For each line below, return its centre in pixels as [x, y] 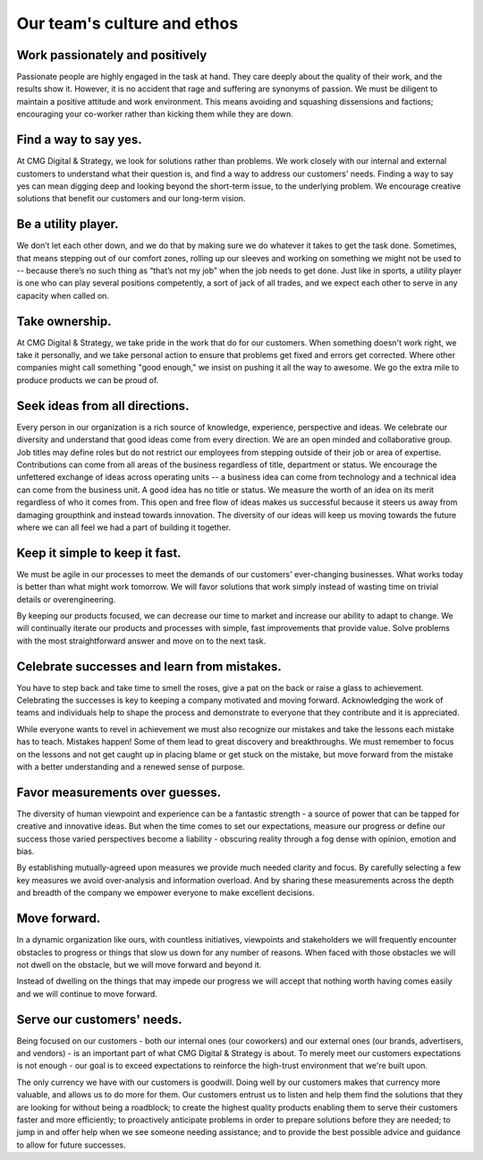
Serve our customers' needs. [99, 1019]
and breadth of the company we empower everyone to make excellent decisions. [165, 893]
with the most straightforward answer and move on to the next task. [141, 641]
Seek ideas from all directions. [103, 406]
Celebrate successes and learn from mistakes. [149, 666]
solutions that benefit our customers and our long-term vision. [131, 199]
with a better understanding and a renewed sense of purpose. [131, 767]
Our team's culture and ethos [127, 23]
